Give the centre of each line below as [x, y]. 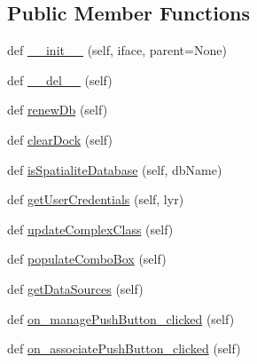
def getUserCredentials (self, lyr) [96, 199]
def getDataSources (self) [75, 288]
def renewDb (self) [58, 110]
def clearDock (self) [60, 139]
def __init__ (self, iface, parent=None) [117, 50]
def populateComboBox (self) [87, 259]
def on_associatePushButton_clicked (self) [124, 348]
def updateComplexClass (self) [90, 229]
